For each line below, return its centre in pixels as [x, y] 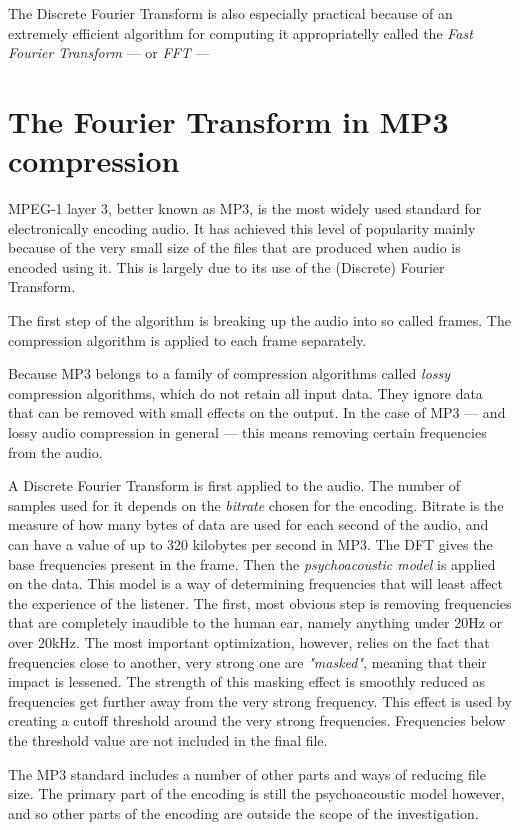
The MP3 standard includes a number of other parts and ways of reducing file [247, 773]
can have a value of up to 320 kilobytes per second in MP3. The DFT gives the [250, 544]
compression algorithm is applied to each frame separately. [187, 339]
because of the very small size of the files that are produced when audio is [234, 247]
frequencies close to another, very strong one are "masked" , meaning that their [247, 661]
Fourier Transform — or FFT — [109, 52]
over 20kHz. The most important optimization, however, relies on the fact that [249, 641]
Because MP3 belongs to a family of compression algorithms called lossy [229, 373]
